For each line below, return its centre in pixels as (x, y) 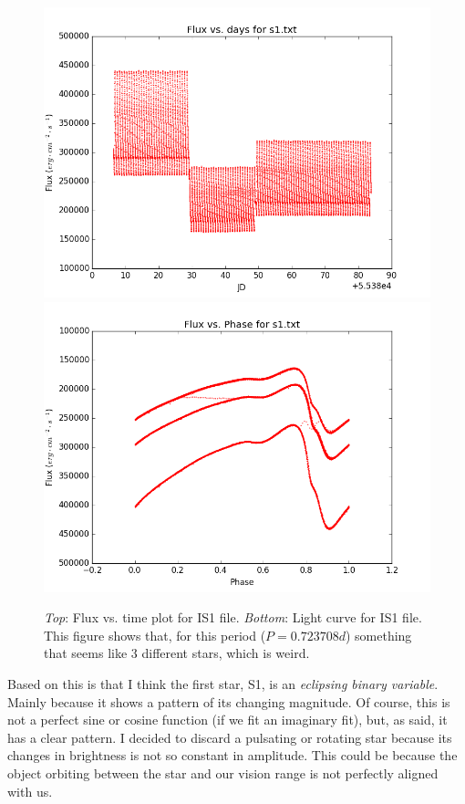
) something (378, 635)
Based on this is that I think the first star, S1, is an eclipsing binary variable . (223, 683)
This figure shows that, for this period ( (155, 635)
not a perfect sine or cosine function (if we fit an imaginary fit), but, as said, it (227, 720)
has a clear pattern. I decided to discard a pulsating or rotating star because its (230, 737)
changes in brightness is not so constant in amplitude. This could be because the (232, 755)
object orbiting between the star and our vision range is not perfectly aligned (223, 773)
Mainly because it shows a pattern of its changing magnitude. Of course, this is (229, 701)
